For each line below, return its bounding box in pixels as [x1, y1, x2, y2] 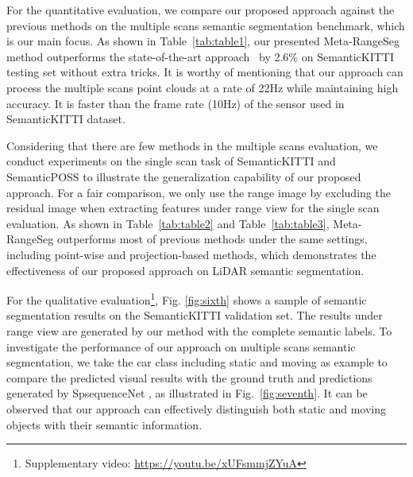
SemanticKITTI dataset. [6, 111, 125, 127]
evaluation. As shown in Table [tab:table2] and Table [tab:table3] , [6, 215, 330, 231]
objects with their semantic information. [6, 416, 203, 432]
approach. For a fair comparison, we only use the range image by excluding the [6, 184, 391, 200]
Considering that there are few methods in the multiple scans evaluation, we [6, 137, 378, 153]
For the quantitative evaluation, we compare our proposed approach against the [6, 2, 395, 17]
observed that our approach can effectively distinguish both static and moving [6, 400, 387, 417]
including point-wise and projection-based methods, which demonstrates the [6, 246, 376, 262]
